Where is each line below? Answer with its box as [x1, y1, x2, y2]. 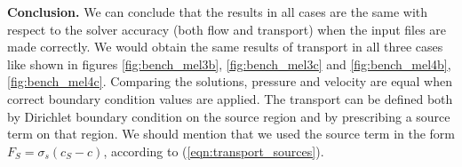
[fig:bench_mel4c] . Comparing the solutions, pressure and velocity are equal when [7, 72, 452, 91]
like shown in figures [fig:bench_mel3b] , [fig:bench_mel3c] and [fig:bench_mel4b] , [7, 54, 451, 73]
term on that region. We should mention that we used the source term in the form [7, 124, 456, 143]
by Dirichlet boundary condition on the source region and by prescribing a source [7, 107, 450, 125]
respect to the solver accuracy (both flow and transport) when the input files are [7, 20, 447, 38]
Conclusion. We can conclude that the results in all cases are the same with [7, 3, 428, 20]
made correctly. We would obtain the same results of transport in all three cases [7, 37, 443, 56]
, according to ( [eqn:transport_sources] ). [103, 141, 324, 160]
